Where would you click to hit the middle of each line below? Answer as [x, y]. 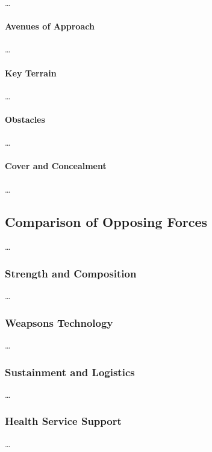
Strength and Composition [71, 273]
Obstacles [25, 119]
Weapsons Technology [59, 322]
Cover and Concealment [56, 166]
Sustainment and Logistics [70, 372]
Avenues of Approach [50, 26]
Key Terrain [31, 73]
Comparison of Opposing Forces [106, 221]
